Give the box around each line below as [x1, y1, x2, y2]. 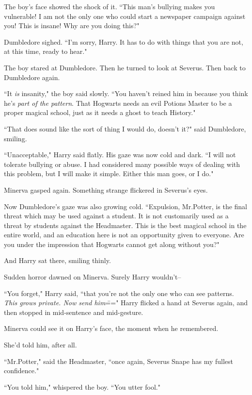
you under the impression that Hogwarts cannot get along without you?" [4, 239, 220, 249]
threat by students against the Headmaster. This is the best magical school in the [4, 220, 247, 230]
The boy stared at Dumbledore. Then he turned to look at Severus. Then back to [4, 62, 246, 72]
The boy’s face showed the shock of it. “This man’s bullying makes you [4, 1, 215, 11]
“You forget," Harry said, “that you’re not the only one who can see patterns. [4, 288, 234, 298]
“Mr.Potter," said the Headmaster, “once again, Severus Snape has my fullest [4, 356, 234, 366]
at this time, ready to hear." [4, 46, 87, 56]
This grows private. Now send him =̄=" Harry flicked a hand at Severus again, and [4, 297, 248, 308]
